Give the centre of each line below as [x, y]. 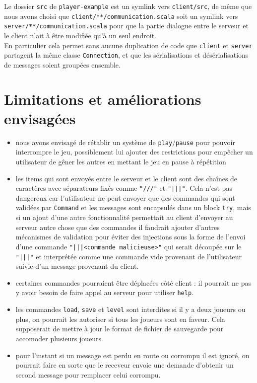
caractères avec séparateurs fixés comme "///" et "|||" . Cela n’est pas [124, 188]
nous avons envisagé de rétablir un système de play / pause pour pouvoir [126, 142]
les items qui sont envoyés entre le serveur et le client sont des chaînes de [127, 178]
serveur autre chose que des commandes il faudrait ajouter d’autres [118, 227]
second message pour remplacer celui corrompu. [88, 374]
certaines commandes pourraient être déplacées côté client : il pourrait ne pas [133, 282]
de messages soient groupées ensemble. [62, 64]
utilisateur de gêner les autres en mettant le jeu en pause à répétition [121, 162]
